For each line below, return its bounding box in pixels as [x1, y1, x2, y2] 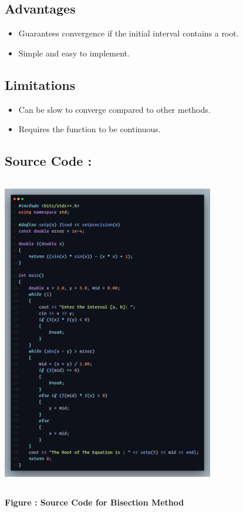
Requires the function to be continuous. [18, 123, 161, 135]
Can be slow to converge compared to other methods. [18, 103, 211, 115]
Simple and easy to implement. [18, 46, 130, 59]
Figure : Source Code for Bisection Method [5, 496, 184, 508]
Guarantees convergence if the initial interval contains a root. [18, 27, 239, 39]
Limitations [5, 75, 76, 93]
